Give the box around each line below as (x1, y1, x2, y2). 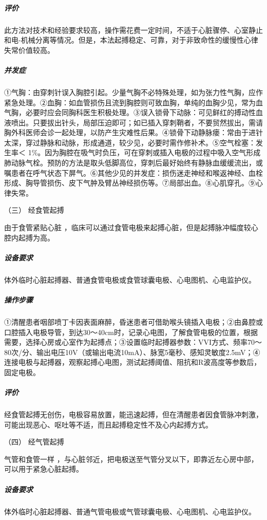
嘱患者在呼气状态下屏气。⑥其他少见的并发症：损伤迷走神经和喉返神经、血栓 (4, 167, 263, 178)
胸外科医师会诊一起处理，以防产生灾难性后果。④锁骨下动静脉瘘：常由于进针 (4, 127, 263, 138)
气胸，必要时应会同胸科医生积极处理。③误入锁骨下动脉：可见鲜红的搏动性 (4, 107, 256, 118)
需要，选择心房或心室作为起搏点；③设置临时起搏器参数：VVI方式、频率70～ (4, 337, 262, 347)
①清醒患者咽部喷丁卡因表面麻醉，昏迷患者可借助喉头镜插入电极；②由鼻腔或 (4, 316, 263, 327)
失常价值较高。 (4, 44, 54, 55)
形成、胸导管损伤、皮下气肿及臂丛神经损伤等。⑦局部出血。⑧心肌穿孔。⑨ (4, 177, 256, 188)
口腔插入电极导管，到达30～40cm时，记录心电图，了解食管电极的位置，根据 (4, 326, 258, 337)
